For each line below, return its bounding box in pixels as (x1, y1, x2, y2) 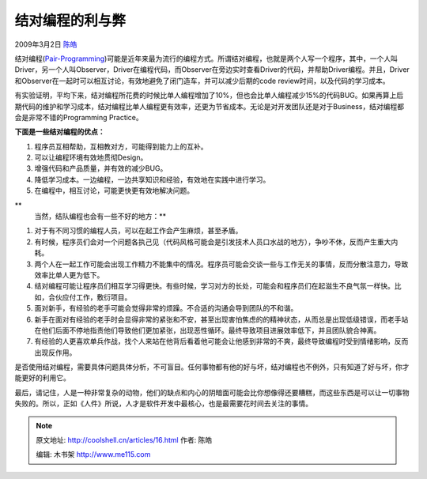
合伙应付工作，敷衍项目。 (47, 292, 132, 302)
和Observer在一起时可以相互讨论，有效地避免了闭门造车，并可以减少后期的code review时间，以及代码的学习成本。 (14, 76, 390, 85)
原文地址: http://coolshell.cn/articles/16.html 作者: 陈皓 (36, 436, 213, 445)
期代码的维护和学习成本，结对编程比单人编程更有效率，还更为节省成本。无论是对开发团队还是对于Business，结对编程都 (14, 101, 405, 111)
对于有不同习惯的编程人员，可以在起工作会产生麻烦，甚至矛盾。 (34, 226, 243, 236)
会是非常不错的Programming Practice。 (14, 112, 144, 122)
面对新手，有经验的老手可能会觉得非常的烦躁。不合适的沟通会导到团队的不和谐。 (34, 304, 298, 313)
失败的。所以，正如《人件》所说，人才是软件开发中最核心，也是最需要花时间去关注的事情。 (14, 399, 312, 409)
